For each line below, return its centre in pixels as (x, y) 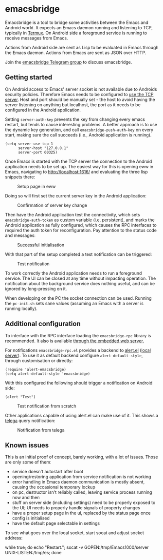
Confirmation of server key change (52, 205)
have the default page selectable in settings (56, 523)
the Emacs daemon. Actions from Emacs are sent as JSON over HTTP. (76, 53)
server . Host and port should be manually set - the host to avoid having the (80, 99)
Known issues (27, 445)
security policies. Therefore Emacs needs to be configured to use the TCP (79, 94)
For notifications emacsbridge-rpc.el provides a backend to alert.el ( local (78, 350)
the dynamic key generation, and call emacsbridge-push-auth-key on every (79, 130)
